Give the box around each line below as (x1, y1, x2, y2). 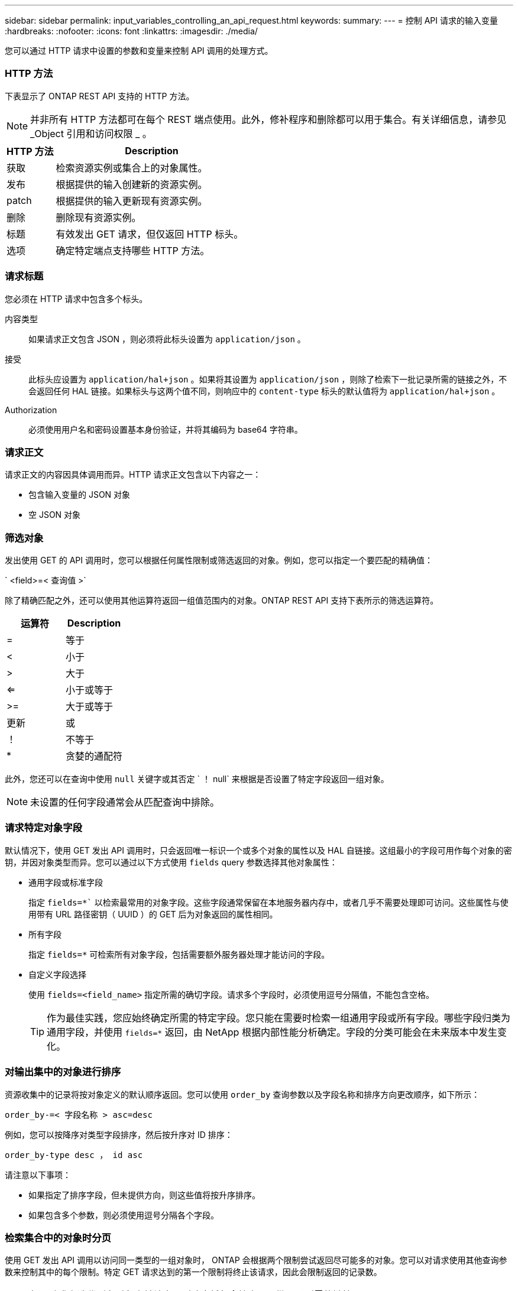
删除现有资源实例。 (56, 211, 141, 223)
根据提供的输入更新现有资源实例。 (56, 194, 208, 207)
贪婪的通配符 (66, 750, 123, 762)
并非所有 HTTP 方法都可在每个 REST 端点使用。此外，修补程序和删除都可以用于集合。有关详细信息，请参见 (30, 113, 507, 125)
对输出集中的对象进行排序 (5, 1066, 121, 1078)
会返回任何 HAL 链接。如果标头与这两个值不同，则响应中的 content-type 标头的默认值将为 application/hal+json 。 (28, 385, 500, 396)
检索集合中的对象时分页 (5, 1231, 111, 1244)
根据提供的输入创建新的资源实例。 (56, 178, 208, 190)
